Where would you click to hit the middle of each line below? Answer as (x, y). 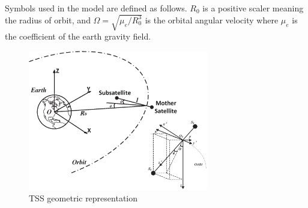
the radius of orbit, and (48, 19)
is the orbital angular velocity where (212, 19)
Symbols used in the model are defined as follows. (96, 8)
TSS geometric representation (83, 198)
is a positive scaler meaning (253, 8)
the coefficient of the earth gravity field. (78, 36)
